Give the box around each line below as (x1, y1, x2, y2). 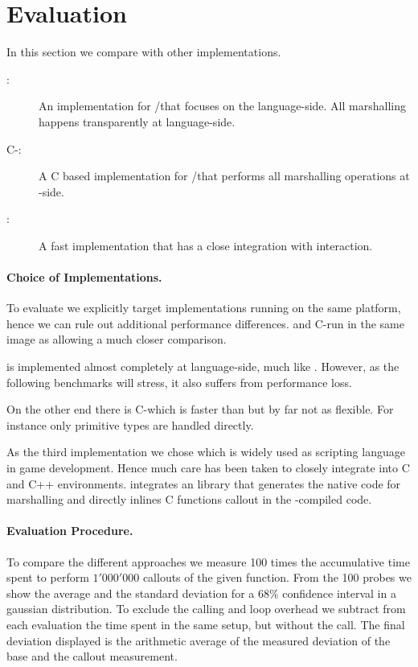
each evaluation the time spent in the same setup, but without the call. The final (6, 616, 405, 632)
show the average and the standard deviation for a (6, 584, 255, 601)
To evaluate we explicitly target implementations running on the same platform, (6, 299, 401, 316)
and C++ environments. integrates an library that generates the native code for (6, 475, 401, 492)
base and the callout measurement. (6, 648, 178, 665)
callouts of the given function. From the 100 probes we (142, 569, 412, 586)
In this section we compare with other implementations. (6, 43, 281, 60)
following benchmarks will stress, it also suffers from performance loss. (6, 373, 352, 390)
